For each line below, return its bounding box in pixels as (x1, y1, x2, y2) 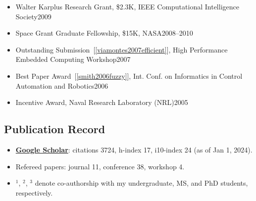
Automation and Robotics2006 (15, 80, 108, 91)
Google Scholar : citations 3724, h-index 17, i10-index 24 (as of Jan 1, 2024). (15, 144, 253, 154)
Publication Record (4, 121, 105, 137)
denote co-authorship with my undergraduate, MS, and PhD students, (35, 178, 248, 188)
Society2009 (15, 11, 51, 21)
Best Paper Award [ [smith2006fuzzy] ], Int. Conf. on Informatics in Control (15, 70, 243, 81)
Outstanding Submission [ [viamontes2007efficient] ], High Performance (15, 44, 228, 54)
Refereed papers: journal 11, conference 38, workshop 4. (15, 161, 185, 171)
